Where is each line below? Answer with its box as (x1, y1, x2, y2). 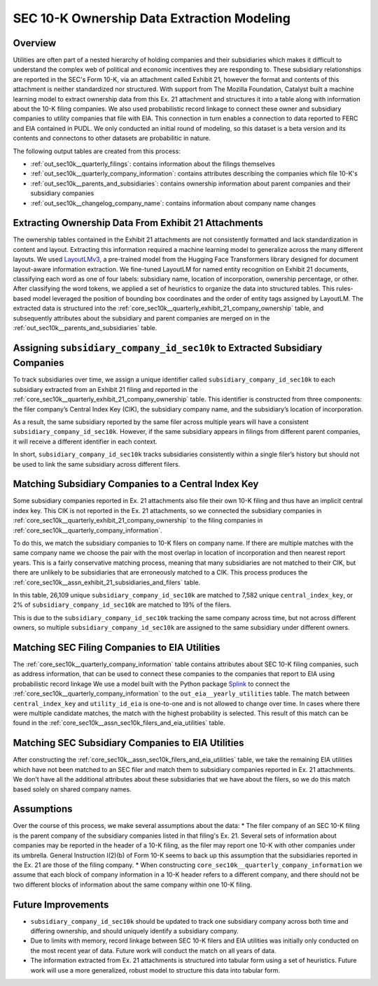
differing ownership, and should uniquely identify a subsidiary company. (30, 927, 239, 936)
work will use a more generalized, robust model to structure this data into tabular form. (30, 966, 280, 974)
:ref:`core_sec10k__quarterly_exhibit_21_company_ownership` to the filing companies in (13, 516, 263, 525)
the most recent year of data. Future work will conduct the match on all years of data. (30, 946, 276, 955)
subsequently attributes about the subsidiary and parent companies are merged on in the (13, 314, 270, 322)
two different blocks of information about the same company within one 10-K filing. (13, 880, 252, 889)
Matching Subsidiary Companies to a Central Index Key (13, 478, 259, 490)
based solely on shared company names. (13, 784, 132, 794)
